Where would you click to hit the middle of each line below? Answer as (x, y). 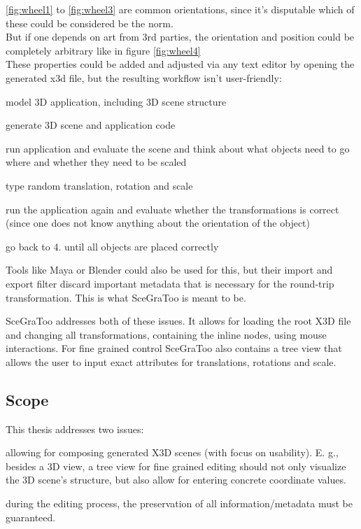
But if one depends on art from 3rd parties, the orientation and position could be (180, 37)
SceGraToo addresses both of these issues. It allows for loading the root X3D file (178, 321)
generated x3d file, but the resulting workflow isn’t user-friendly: (144, 77)
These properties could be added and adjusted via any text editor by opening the (180, 64)
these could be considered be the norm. (90, 23)
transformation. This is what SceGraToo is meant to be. (126, 297)
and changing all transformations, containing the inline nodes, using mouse (166, 334)
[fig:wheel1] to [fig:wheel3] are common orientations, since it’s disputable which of (180, 9)
